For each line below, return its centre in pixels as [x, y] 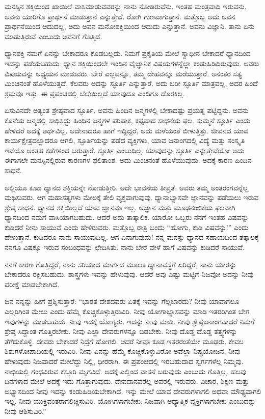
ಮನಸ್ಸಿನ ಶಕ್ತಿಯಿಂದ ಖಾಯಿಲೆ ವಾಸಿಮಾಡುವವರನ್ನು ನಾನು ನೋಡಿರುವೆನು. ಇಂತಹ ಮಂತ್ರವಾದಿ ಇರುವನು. [126, 6]
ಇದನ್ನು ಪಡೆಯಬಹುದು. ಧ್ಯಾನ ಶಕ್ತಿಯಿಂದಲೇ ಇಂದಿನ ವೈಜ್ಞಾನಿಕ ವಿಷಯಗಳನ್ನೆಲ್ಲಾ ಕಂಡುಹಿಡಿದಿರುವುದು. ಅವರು [132, 63]
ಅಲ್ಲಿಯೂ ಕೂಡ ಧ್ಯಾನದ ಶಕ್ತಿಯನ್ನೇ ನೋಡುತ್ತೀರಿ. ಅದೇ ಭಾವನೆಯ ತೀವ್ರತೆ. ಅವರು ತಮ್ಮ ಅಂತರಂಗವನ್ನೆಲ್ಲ [127, 187]
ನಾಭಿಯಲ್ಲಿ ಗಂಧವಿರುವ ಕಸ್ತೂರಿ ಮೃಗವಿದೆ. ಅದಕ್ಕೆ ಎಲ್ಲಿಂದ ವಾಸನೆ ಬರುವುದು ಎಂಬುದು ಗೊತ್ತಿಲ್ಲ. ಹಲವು [125, 371]
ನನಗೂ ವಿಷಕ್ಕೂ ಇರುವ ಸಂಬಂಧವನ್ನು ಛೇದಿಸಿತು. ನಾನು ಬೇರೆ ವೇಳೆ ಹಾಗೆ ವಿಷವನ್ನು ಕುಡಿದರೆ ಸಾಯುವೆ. [125, 247]
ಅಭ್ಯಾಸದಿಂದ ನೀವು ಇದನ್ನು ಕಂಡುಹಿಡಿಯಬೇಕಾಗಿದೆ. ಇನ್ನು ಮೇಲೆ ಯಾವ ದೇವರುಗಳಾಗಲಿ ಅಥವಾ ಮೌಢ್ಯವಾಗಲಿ [133, 391]
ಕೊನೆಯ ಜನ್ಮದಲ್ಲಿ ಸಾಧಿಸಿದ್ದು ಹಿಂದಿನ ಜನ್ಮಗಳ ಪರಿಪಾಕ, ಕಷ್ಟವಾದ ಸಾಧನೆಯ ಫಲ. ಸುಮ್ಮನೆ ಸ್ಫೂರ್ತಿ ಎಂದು [128, 120]
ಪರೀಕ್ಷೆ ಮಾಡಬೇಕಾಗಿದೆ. [32, 284]
